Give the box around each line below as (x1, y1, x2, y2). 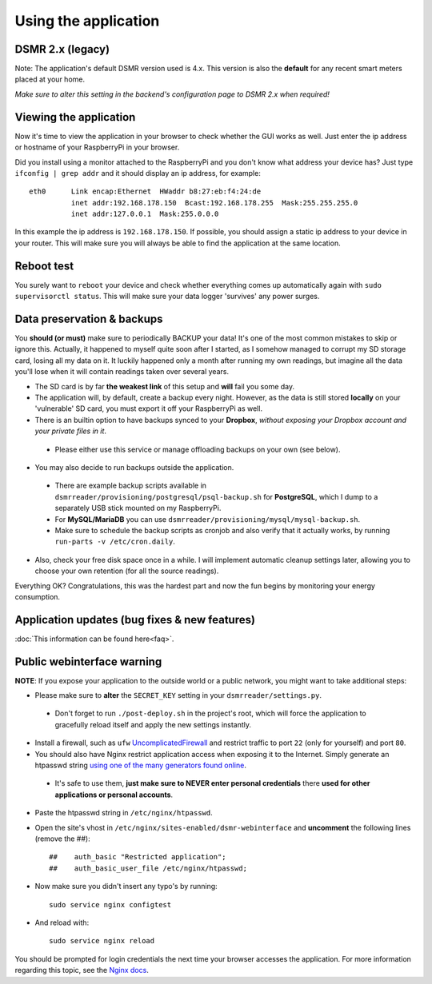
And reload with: (34, 918, 90, 927)
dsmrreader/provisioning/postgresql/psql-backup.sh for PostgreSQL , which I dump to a (54, 492, 378, 501)
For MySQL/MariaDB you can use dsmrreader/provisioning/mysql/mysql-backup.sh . (54, 514, 361, 524)
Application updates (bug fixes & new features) (14, 612, 256, 627)
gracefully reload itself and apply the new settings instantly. (54, 719, 252, 729)
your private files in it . (34, 426, 107, 436)
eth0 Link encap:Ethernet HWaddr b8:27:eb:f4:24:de (29, 187, 262, 196)
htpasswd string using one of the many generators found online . (34, 760, 247, 771)
